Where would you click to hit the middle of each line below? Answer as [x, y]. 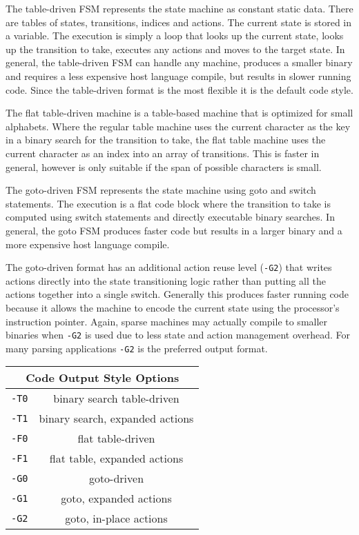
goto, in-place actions [116, 518]
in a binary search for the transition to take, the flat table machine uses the [166, 140]
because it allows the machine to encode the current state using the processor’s [173, 307]
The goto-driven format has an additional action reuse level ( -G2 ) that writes [169, 267]
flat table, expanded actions [116, 458]
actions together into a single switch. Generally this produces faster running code [177, 294]
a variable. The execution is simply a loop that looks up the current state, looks [175, 36]
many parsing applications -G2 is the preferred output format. [137, 348]
